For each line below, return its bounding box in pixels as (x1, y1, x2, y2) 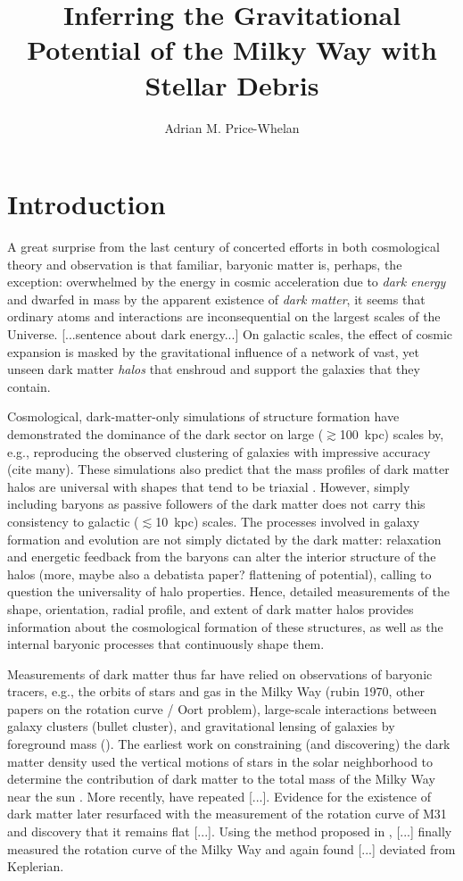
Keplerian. (7, 857, 64, 876)
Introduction (7, 186, 166, 222)
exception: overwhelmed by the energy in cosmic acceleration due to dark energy (7, 272, 446, 291)
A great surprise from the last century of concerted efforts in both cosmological (7, 237, 440, 256)
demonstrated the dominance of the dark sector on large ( (7, 424, 324, 443)
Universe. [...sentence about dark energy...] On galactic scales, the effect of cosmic (7, 325, 452, 343)
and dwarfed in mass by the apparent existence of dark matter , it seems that (7, 289, 426, 308)
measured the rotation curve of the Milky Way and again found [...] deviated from (7, 839, 456, 858)
